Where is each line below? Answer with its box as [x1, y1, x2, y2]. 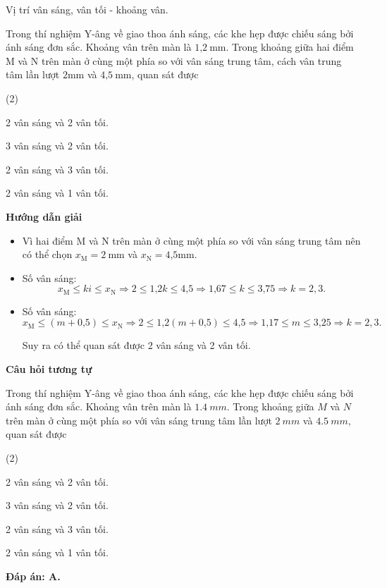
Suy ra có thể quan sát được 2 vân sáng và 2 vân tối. [22, 338, 251, 353]
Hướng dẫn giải [6, 209, 82, 223]
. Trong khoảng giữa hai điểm [226, 39, 354, 54]
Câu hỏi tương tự [6, 361, 92, 376]
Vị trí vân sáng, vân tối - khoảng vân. [6, 2, 168, 16]
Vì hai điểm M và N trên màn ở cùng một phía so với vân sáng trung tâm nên [22, 233, 361, 247]
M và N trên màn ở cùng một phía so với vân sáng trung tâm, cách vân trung [6, 53, 342, 68]
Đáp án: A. [6, 568, 61, 583]
